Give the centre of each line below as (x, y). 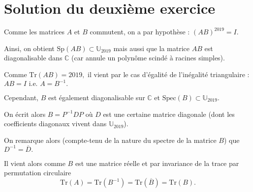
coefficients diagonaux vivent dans (55, 123)
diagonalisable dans (33, 58)
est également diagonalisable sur (96, 97)
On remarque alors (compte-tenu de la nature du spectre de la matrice (110, 140)
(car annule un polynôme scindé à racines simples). (148, 58)
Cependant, (21, 97)
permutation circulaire (38, 173)
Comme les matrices (34, 32)
